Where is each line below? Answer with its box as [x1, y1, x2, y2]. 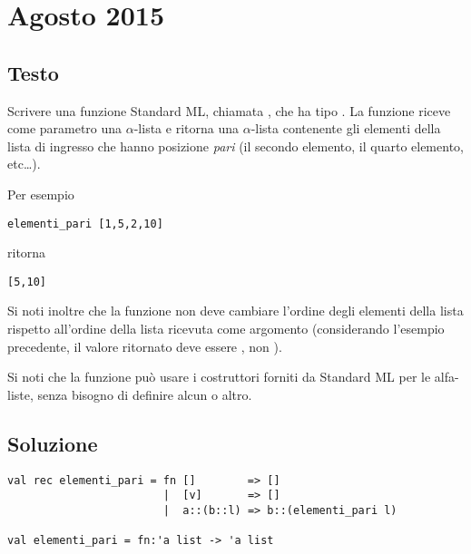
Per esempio [7, 184, 74, 203]
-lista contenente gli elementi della [250, 119, 441, 138]
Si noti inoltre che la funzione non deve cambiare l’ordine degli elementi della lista [7, 301, 464, 320]
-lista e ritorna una [133, 119, 239, 138]
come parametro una [7, 119, 123, 138]
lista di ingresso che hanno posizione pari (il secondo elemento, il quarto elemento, [7, 136, 464, 155]
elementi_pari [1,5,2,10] [7, 217, 163, 230]
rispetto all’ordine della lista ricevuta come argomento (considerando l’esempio [7, 319, 445, 338]
